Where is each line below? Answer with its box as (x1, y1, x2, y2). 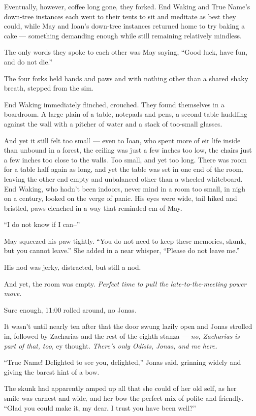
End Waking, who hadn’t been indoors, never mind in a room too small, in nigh (4, 183, 246, 193)
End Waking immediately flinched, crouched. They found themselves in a (4, 99, 224, 109)
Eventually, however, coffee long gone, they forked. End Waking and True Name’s (4, 1, 250, 11)
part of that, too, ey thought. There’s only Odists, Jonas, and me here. (4, 340, 217, 351)
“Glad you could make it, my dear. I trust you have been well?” (4, 402, 196, 413)
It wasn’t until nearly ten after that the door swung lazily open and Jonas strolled (4, 321, 252, 331)
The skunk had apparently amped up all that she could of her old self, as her (4, 383, 237, 393)
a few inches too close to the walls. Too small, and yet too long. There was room (4, 154, 247, 164)
